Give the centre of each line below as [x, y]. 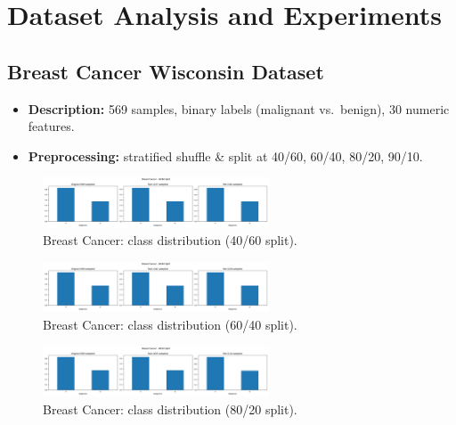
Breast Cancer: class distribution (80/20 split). [170, 409]
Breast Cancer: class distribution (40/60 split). [170, 240]
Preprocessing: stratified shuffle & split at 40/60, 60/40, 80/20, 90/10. [225, 155]
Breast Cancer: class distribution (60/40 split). [170, 324]
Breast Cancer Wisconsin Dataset [166, 71]
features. [51, 126]
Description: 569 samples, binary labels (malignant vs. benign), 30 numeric [239, 108]
